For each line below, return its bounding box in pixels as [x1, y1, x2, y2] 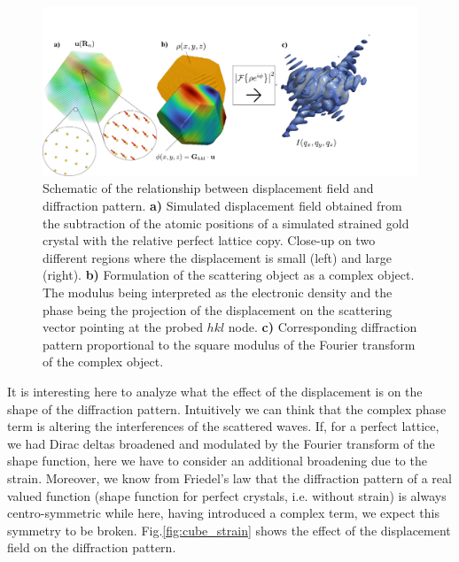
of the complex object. [43, 352, 164, 371]
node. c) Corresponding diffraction [228, 318, 417, 336]
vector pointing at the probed [43, 318, 203, 336]
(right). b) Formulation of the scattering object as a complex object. [43, 266, 415, 284]
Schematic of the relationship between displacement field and [43, 179, 374, 197]
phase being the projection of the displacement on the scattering [43, 300, 393, 319]
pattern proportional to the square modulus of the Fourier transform [43, 335, 416, 353]
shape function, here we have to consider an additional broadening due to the [7, 451, 427, 470]
